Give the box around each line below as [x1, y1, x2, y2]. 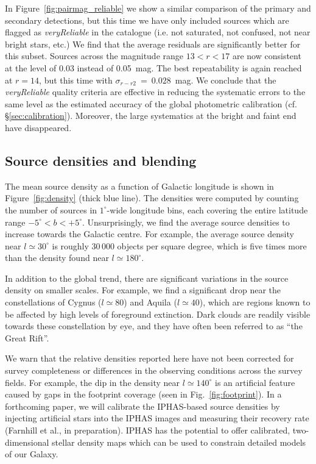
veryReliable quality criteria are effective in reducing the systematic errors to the [5, 85, 306, 98]
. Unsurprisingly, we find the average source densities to [82, 215, 290, 228]
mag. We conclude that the [175, 73, 276, 86]
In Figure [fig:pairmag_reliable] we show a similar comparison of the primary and [5, 2, 311, 14]
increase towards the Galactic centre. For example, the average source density [5, 227, 294, 240]
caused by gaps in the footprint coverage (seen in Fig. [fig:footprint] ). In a [5, 388, 282, 401]
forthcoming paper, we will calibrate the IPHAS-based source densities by [5, 399, 280, 412]
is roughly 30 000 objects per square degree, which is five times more [52, 239, 307, 252]
